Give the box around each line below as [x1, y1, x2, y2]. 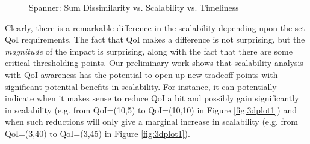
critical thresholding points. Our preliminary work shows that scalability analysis [5, 56, 303, 69]
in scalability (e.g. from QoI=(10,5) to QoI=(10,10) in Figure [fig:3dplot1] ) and [5, 103, 297, 116]
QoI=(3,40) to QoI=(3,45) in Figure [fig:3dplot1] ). [5, 127, 190, 139]
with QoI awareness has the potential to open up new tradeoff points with [5, 68, 278, 80]
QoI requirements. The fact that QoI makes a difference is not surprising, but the [5, 33, 305, 46]
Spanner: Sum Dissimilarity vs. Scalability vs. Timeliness [29, 1, 239, 13]
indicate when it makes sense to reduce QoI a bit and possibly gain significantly [5, 92, 299, 104]
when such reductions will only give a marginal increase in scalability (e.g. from [5, 115, 298, 128]
